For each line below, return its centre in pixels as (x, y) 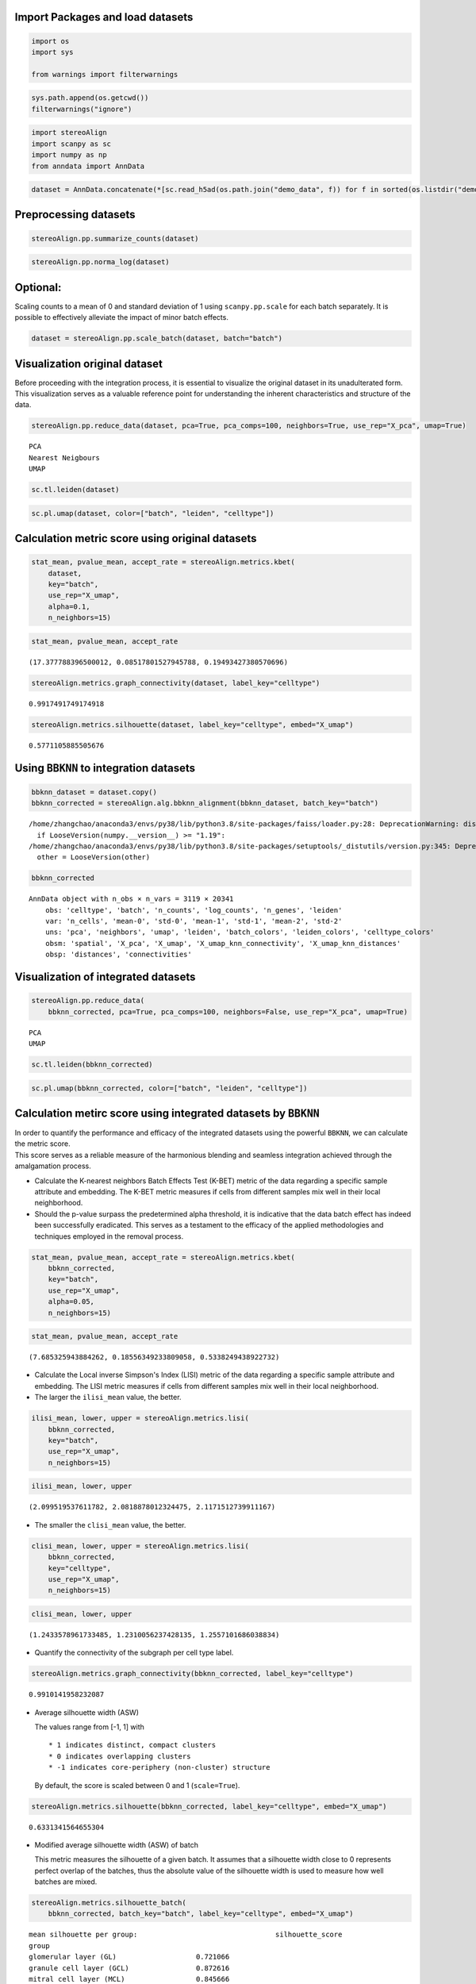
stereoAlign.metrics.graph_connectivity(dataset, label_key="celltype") (176, 683)
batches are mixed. (66, 1882)
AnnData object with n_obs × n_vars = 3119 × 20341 (131, 899)
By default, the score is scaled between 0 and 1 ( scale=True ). (137, 1785)
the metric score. (42, 1144)
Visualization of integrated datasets (105, 977)
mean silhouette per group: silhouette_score (186, 1935)
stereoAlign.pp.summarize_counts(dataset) (115, 238)
